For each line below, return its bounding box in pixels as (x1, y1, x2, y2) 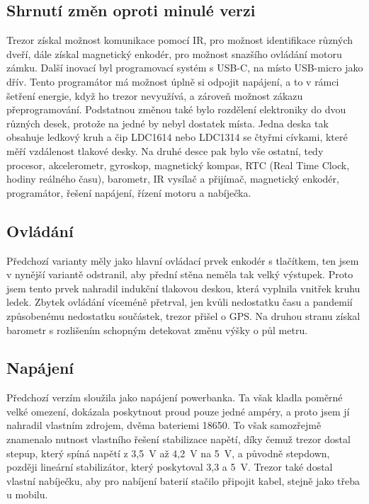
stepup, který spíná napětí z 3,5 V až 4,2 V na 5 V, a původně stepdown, (6, 445, 330, 460)
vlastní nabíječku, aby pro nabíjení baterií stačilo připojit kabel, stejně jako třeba (6, 473, 361, 488)
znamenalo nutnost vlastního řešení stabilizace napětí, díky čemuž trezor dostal (6, 432, 351, 447)
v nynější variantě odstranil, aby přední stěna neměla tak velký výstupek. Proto (6, 267, 353, 282)
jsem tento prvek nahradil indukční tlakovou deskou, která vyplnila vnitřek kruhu (6, 280, 361, 295)
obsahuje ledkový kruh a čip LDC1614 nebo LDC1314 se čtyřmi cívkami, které (6, 130, 348, 144)
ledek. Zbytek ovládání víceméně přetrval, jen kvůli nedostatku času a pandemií (6, 294, 353, 309)
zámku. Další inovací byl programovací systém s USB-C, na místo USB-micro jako (6, 60, 363, 75)
